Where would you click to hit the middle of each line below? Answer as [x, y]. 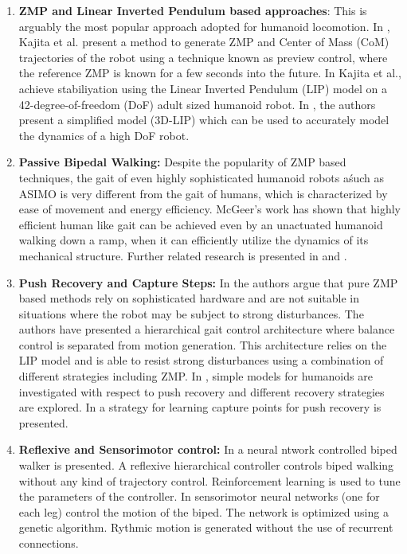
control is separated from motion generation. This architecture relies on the [203, 344]
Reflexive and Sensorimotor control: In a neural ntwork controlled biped [208, 449]
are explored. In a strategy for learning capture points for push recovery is [200, 407]
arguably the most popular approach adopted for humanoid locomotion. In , [204, 26]
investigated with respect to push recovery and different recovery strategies [202, 391]
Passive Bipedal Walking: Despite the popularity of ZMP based [182, 162]
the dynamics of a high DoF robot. [104, 135]
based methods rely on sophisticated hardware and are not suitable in [189, 298]
